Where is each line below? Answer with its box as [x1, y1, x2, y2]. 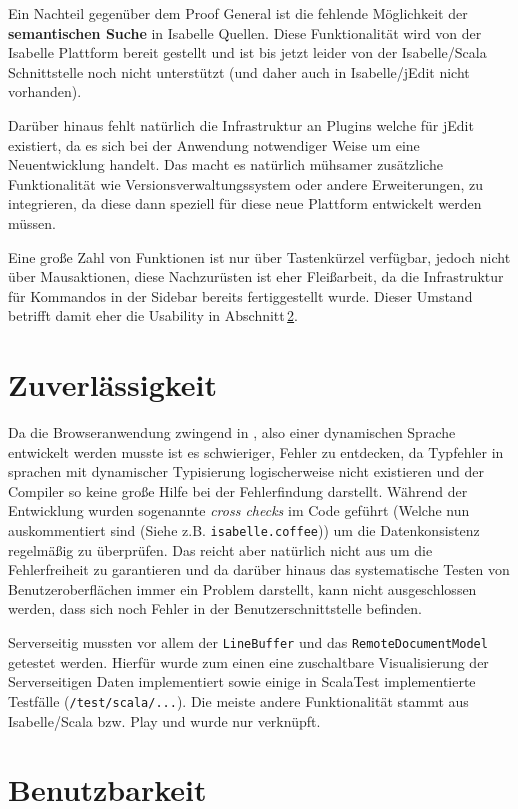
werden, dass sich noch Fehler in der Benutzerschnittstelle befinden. [8, 598, 422, 619]
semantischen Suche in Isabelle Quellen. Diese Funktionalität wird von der [8, 22, 482, 43]
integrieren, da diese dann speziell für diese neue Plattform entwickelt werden [8, 193, 482, 214]
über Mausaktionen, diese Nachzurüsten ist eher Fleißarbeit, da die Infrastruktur [8, 266, 504, 287]
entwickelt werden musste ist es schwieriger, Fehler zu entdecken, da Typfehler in [8, 441, 504, 462]
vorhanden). [8, 81, 82, 102]
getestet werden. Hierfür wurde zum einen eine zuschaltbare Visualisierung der [8, 651, 489, 672]
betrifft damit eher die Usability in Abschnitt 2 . [8, 305, 298, 326]
